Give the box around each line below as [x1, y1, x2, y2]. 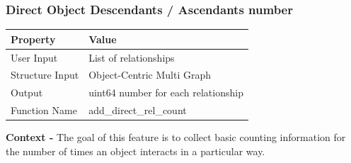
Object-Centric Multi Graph [88, 67, 212, 82]
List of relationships [88, 50, 175, 64]
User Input [11, 50, 58, 64]
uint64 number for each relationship [88, 85, 243, 100]
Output [11, 85, 43, 100]
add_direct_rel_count [88, 103, 187, 118]
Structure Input [11, 67, 79, 82]
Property [11, 31, 56, 46]
